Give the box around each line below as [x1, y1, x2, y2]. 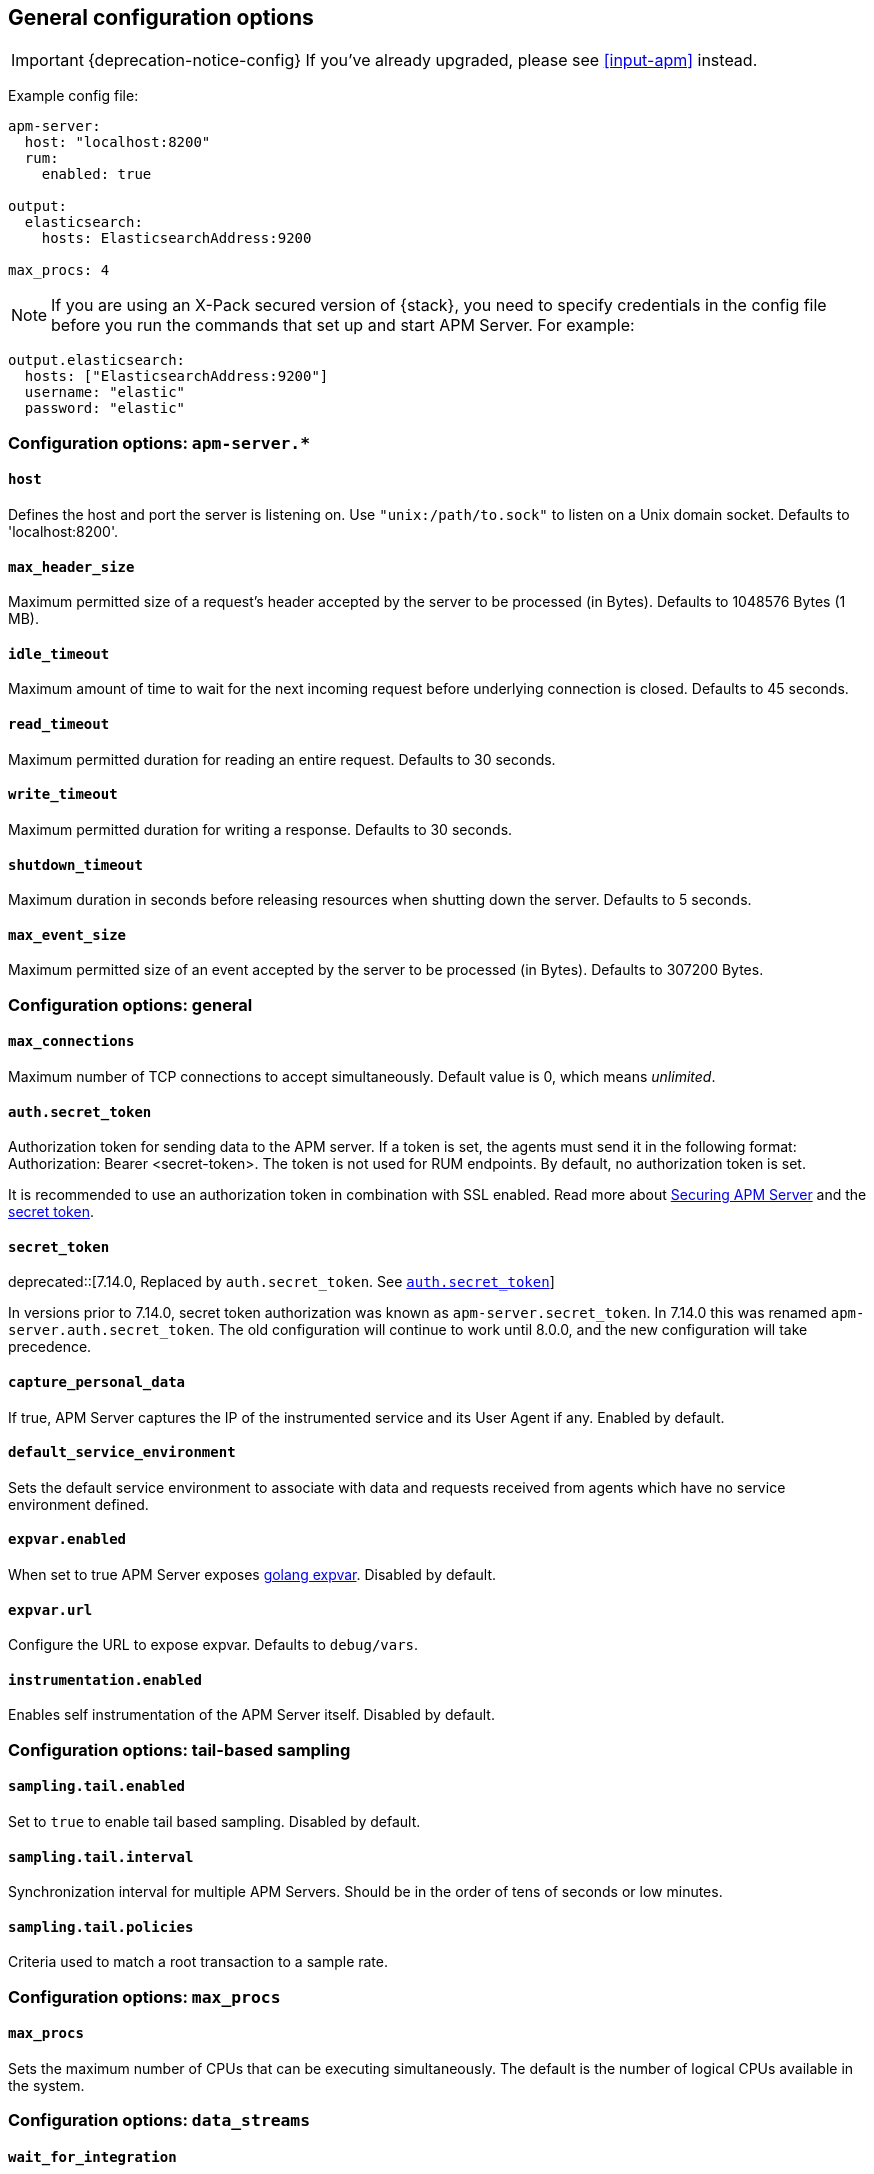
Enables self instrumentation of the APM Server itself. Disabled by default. [8, 1706, 495, 1724]
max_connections [8, 1033, 135, 1050]
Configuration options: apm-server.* [8, 432, 311, 453]
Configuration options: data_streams [8, 2110, 311, 2131]
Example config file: [8, 87, 139, 105]
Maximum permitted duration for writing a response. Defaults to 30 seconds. [8, 820, 513, 838]
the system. [8, 2077, 85, 2095]
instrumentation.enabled [8, 1671, 202, 1688]
